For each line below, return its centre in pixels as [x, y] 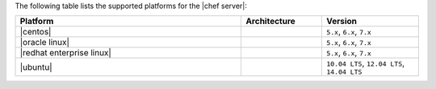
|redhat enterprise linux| [66, 53]
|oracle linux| [45, 42]
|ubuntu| [36, 67]
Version [342, 22]
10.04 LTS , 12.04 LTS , [365, 63]
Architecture [271, 22]
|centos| [36, 32]
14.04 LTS [344, 72]
